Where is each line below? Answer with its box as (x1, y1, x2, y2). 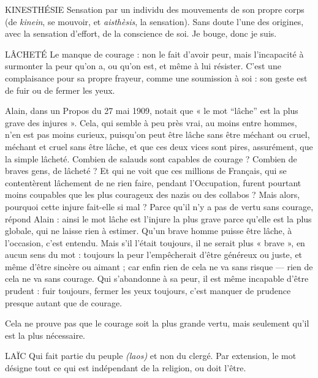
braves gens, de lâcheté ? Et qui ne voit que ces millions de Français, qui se (5, 164, 287, 177)
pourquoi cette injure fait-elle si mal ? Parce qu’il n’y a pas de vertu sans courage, (5, 200, 314, 213)
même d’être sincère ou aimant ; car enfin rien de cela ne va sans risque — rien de (5, 260, 313, 273)
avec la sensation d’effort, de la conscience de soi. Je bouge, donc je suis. (5, 27, 277, 40)
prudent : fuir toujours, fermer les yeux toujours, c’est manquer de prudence (5, 284, 291, 297)
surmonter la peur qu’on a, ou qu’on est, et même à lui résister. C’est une (5, 59, 281, 72)
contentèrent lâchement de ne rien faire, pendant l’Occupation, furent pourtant (5, 176, 301, 189)
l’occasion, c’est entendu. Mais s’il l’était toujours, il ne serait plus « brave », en (5, 236, 305, 249)
